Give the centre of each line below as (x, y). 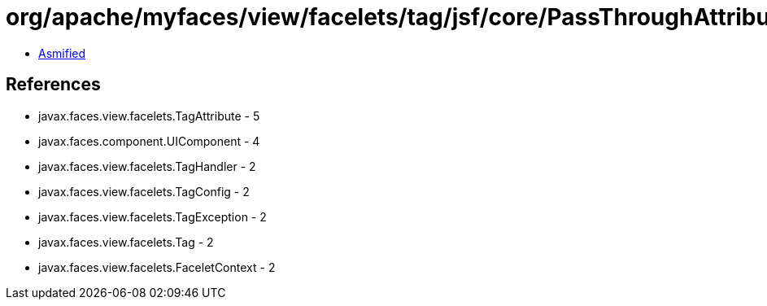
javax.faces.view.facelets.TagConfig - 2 (144, 191)
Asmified (62, 53)
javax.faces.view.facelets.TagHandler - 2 (147, 166)
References (53, 85)
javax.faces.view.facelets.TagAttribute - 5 (149, 116)
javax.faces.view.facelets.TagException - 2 (153, 216)
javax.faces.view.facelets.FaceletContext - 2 (157, 267)
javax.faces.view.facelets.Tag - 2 (126, 242)
